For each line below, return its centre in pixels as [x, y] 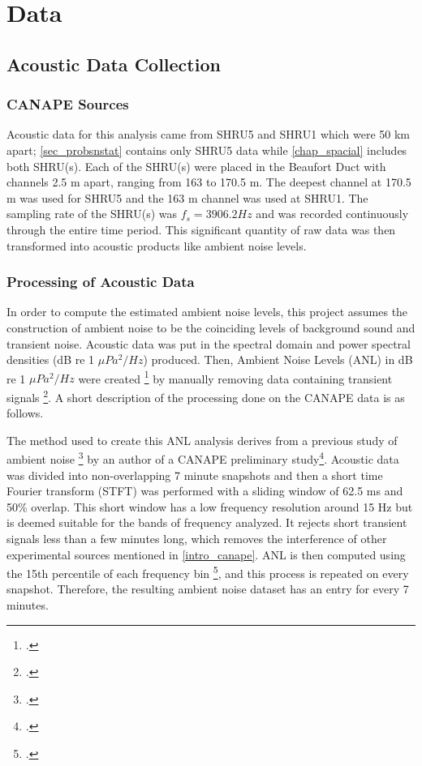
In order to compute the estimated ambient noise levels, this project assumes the [207, 312]
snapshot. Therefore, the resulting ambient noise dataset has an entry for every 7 [208, 589]
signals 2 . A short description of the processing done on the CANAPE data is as [206, 396]
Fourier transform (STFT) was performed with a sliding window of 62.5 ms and [205, 491]
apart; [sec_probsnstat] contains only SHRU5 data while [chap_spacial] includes [207, 150]
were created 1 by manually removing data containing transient [235, 377]
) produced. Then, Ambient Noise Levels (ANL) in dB [278, 359]
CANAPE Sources [68, 104]
